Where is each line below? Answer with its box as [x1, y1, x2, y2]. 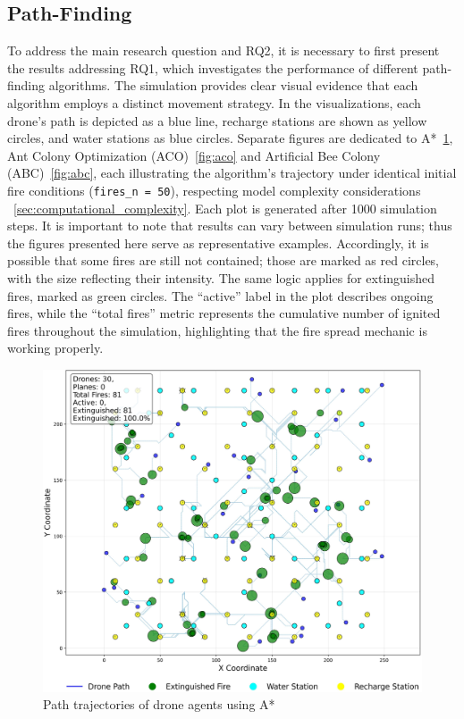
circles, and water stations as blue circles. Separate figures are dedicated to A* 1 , [7, 129, 453, 147]
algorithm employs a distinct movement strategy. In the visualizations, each [7, 93, 421, 112]
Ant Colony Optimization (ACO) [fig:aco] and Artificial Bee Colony [7, 146, 381, 164]
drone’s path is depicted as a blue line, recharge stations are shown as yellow [7, 111, 427, 130]
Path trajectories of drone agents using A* [43, 695, 275, 714]
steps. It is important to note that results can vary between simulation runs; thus [7, 216, 452, 235]
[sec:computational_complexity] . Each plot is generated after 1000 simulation [13, 198, 437, 217]
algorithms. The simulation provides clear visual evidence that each [48, 76, 418, 95]
